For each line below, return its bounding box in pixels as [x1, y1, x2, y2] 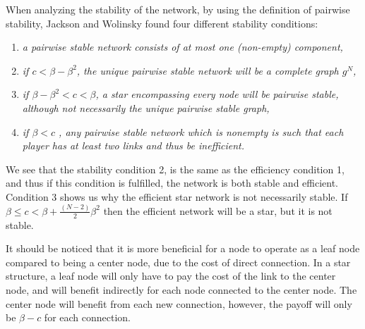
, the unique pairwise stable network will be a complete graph [76, 63, 339, 77]
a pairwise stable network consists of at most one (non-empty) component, [22, 39, 343, 54]
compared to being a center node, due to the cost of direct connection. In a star [6, 254, 351, 269]
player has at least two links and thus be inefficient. [22, 138, 244, 153]
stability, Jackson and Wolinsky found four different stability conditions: [6, 15, 318, 30]
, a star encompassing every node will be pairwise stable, [95, 87, 339, 101]
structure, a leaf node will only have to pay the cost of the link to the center [6, 268, 336, 283]
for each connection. [44, 310, 131, 325]
